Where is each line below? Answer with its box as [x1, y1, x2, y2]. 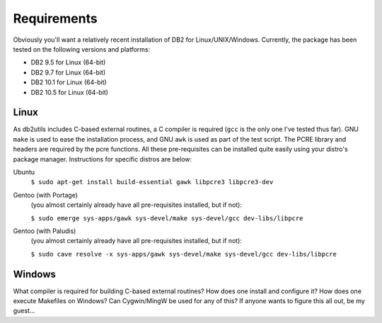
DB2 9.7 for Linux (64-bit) [30, 68, 106, 76]
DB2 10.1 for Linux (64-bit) [30, 78, 108, 86]
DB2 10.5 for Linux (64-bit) [30, 88, 109, 96]
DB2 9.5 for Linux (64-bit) [30, 58, 106, 67]
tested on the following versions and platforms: [13, 45, 151, 53]
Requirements [13, 11, 98, 26]
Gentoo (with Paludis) [13, 227, 76, 235]
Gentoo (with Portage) [13, 191, 78, 199]
